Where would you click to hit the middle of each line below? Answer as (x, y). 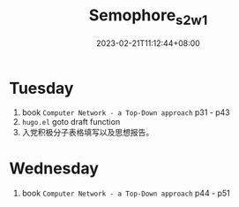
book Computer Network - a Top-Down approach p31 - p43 (126, 112)
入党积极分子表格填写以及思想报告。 (88, 133)
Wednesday (54, 169)
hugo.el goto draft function (71, 122)
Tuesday (41, 88)
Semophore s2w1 (148, 17)
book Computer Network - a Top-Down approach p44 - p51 (126, 193)
